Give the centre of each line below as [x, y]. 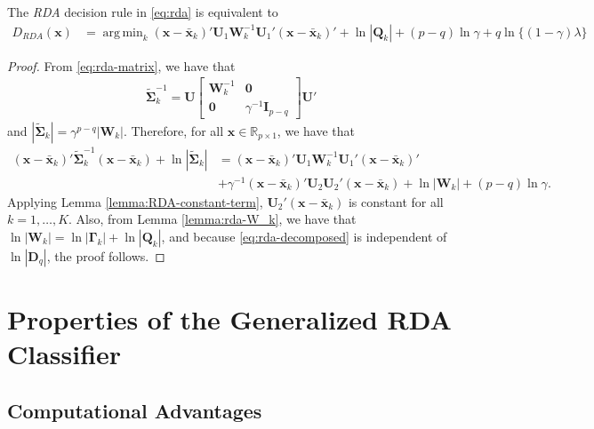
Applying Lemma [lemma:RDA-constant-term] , [135, 201]
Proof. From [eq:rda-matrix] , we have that [121, 65]
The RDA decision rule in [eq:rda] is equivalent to [143, 12]
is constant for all [396, 201]
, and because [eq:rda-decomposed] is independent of [304, 236]
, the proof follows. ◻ [106, 255]
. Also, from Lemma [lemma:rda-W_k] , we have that [213, 219]
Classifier [64, 354]
